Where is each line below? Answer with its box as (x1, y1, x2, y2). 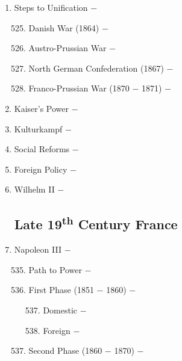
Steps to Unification (14, 1, 88, 13)
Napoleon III (14, 243, 61, 256)
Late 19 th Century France (14, 212, 178, 233)
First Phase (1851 (28, 283, 94, 296)
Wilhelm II (14, 183, 55, 196)
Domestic (43, 303, 78, 316)
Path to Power (28, 263, 82, 276)
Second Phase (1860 (28, 344, 102, 357)
